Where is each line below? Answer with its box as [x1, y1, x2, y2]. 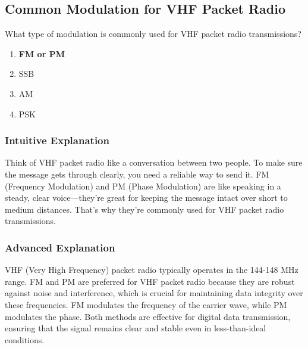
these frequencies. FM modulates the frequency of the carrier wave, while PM [5, 298, 287, 310]
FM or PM [18, 47, 65, 60]
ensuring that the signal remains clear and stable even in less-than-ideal [5, 322, 266, 334]
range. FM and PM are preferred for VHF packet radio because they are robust [5, 275, 295, 287]
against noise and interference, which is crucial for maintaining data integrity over [5, 287, 303, 299]
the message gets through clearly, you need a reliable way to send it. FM [5, 167, 269, 180]
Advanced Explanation [5, 240, 115, 254]
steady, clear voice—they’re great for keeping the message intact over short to [5, 191, 288, 204]
